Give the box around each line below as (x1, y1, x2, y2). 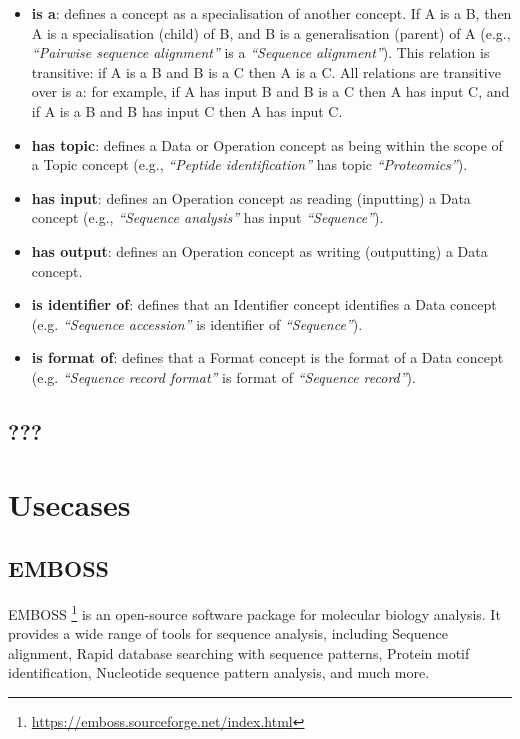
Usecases (8, 484, 131, 525)
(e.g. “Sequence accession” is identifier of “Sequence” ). (31, 313, 363, 334)
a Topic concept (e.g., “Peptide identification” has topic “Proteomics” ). (31, 154, 468, 175)
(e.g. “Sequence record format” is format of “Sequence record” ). (31, 366, 416, 387)
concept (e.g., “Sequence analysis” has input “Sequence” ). (31, 207, 384, 228)
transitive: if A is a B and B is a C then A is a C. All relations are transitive (31, 61, 501, 82)
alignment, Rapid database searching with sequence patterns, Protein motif (8, 642, 470, 663)
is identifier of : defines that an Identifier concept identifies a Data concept (31, 294, 497, 315)
